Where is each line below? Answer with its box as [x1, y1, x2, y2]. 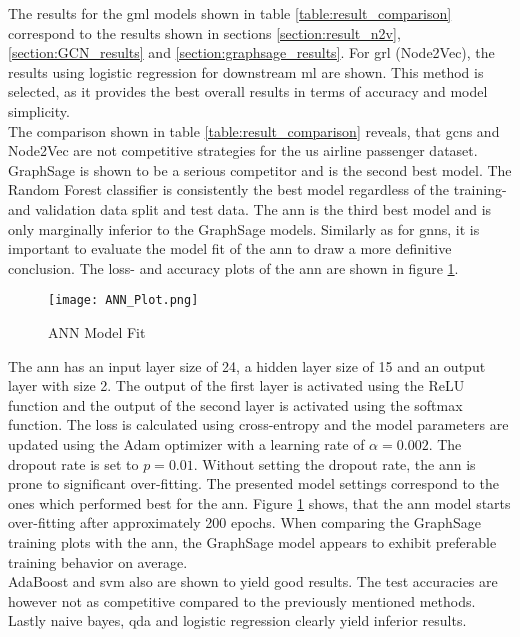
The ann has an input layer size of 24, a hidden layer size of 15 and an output [8, 355, 486, 376]
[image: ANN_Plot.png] [48, 293, 199, 308]
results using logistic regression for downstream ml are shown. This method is [8, 61, 484, 82]
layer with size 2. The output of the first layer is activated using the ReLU [8, 375, 465, 396]
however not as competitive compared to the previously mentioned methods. [8, 590, 476, 611]
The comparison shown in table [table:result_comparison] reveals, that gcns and [8, 120, 500, 141]
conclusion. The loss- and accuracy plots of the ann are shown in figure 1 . [8, 257, 459, 278]
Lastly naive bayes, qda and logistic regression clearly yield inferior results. [8, 610, 467, 631]
